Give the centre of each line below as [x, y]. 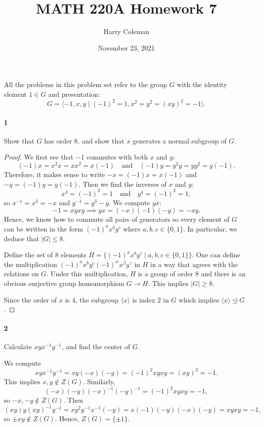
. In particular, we [210, 228]
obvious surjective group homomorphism [64, 283]
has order [58, 140]
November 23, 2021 [126, 47]
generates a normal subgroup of [180, 140]
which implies [199, 299]
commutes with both [117, 157]
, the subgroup [97, 299]
